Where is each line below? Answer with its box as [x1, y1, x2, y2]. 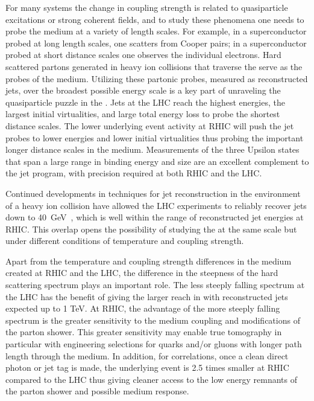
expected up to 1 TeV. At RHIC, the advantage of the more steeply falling [5, 302, 280, 315]
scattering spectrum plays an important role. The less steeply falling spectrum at [5, 278, 305, 291]
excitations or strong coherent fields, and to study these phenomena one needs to [5, 13, 304, 25]
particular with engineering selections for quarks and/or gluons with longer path [5, 338, 302, 350]
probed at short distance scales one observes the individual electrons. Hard [5, 48, 281, 61]
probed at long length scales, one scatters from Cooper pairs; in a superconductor [5, 36, 307, 49]
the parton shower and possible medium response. [5, 385, 189, 397]
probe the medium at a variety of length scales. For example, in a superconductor [5, 25, 307, 37]
